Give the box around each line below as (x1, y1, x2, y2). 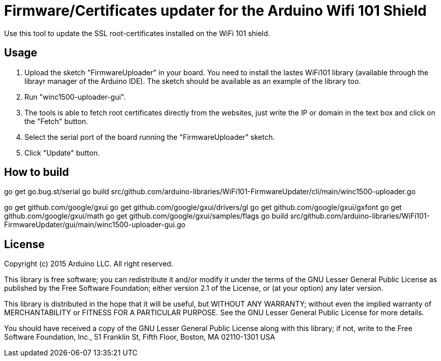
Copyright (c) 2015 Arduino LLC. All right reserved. (4, 259, 173, 268)
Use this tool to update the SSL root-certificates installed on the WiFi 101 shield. (4, 28, 270, 38)
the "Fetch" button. (24, 116, 89, 126)
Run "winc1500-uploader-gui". (24, 92, 126, 101)
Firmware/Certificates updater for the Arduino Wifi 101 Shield (4, 2, 427, 19)
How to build (4, 166, 69, 179)
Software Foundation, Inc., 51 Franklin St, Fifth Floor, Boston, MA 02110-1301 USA (4, 333, 275, 342)
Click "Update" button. (24, 148, 100, 157)
